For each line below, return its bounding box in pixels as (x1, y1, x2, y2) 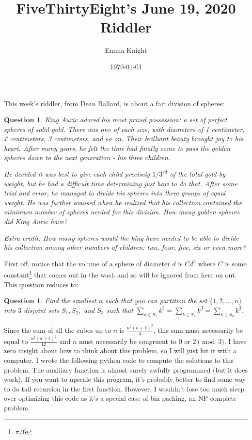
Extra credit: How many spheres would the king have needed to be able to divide (4, 232, 239, 243)
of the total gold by (170, 169, 226, 179)
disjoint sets (23, 305, 59, 315)
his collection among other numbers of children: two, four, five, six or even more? (4, 242, 246, 252)
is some (225, 258, 247, 268)
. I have (224, 336, 247, 346)
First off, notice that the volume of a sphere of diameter (4, 258, 170, 268)
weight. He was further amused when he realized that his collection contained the (4, 197, 242, 207)
